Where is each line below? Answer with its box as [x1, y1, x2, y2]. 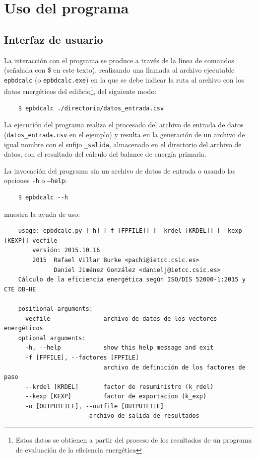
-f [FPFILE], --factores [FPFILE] [25, 354, 139, 361]
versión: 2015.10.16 [32, 247, 100, 254]
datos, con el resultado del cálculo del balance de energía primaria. [4, 149, 206, 159]
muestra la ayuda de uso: [4, 208, 80, 219]
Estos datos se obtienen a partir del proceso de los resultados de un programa [15, 435, 252, 445]
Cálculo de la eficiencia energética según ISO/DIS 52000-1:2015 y [18, 276, 246, 283]
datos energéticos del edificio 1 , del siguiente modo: [4, 85, 157, 96]
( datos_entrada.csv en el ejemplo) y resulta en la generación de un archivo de [4, 129, 245, 139]
